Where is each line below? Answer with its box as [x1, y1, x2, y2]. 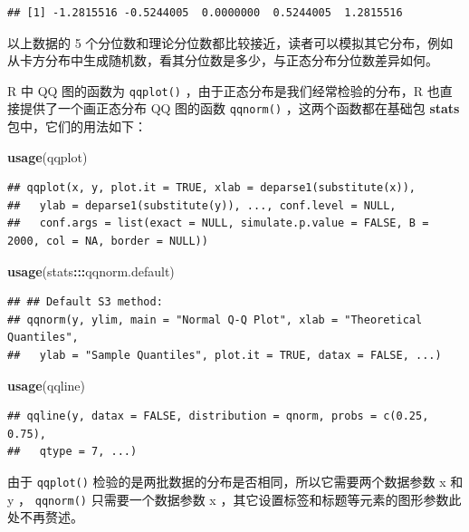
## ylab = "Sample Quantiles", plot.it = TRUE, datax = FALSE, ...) [7, 349, 442, 363]
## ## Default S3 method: [7, 295, 163, 309]
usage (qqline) [7, 375, 86, 394]
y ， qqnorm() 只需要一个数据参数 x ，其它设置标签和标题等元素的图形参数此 [7, 489, 462, 508]
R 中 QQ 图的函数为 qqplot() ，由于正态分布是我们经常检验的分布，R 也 [7, 81, 440, 100]
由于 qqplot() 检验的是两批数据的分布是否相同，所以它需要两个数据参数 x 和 [7, 472, 464, 490]
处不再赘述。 [7, 508, 83, 527]
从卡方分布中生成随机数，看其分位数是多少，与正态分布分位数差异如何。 [7, 51, 438, 70]
